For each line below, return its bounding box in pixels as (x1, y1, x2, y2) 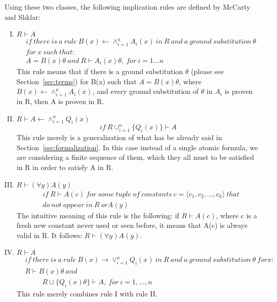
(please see (191, 66, 224, 77)
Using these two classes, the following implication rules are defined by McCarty (5, 2, 251, 12)
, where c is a (216, 210, 257, 220)
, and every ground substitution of (92, 86, 199, 96)
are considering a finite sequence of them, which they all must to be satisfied (16, 152, 254, 162)
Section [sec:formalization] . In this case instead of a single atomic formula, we (16, 142, 258, 152)
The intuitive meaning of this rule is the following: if (16, 210, 179, 220)
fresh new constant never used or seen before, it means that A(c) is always (16, 220, 248, 230)
